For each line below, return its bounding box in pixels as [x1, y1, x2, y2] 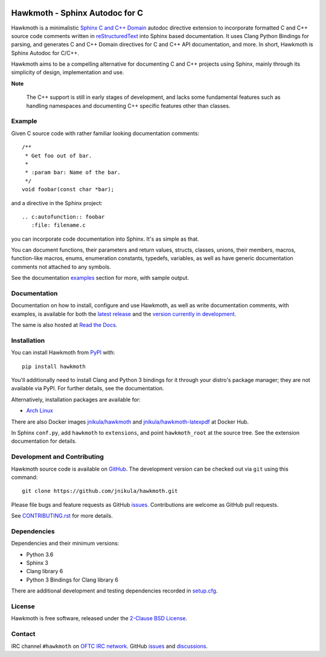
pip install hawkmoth [22, 363, 86, 370]
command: [11, 474, 38, 481]
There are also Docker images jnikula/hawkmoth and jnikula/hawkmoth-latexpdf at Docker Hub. [11, 418, 249, 425]
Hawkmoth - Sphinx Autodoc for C [11, 8, 143, 18]
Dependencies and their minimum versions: [11, 540, 120, 547]
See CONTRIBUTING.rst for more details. [11, 512, 113, 519]
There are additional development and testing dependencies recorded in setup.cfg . [11, 587, 218, 594]
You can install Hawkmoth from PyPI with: [11, 349, 115, 356]
